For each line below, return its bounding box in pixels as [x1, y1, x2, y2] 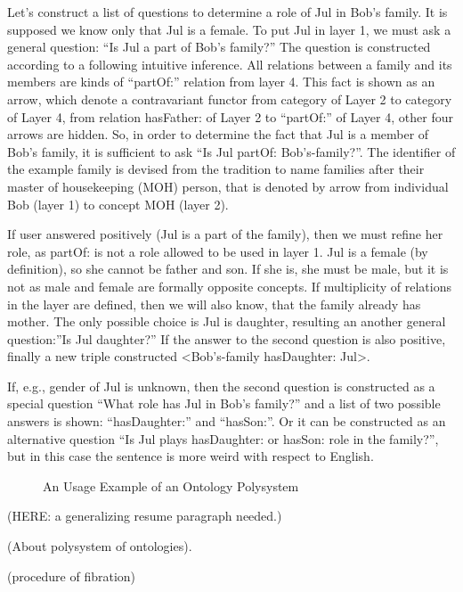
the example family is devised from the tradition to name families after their [7, 160, 425, 178]
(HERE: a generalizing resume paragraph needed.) [7, 506, 282, 525]
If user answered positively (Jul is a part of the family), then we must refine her [7, 225, 443, 243]
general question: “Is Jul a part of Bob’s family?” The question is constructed [7, 37, 431, 56]
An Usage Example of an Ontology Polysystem [43, 476, 299, 495]
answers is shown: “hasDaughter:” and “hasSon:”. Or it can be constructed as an [7, 412, 446, 431]
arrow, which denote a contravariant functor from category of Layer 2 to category [7, 89, 452, 108]
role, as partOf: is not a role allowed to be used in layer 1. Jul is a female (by [7, 242, 428, 260]
